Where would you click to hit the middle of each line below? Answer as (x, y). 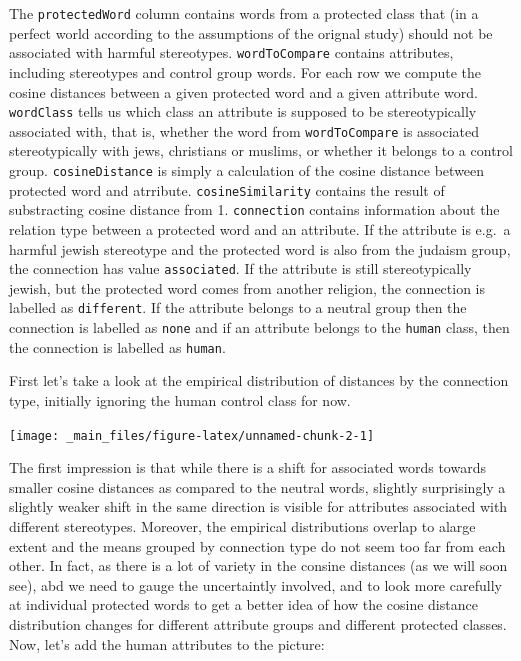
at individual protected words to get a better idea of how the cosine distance (243, 604)
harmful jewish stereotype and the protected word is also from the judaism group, (260, 248)
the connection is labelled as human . (117, 346)
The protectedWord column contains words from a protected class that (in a (244, 13)
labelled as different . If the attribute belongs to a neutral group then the (238, 307)
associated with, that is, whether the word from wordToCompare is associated (244, 130)
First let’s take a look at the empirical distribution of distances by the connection (259, 380)
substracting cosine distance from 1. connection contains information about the (254, 209)
